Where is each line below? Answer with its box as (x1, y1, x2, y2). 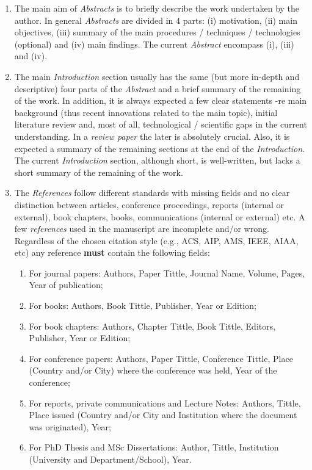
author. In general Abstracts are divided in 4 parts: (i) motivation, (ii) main (14, 13, 297, 26)
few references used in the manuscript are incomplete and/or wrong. (14, 222, 269, 235)
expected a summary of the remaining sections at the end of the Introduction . (14, 142, 305, 154)
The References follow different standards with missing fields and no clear (14, 186, 290, 199)
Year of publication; (29, 278, 103, 291)
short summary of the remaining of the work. (14, 165, 183, 178)
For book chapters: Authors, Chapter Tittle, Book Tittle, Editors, (29, 319, 276, 332)
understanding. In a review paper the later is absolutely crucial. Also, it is (14, 129, 290, 142)
